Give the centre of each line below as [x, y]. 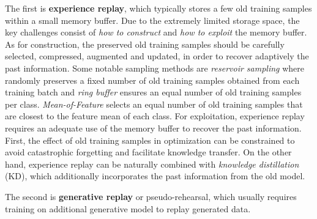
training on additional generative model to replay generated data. [128, 208]
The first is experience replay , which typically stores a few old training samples [158, 8]
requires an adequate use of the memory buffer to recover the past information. [153, 128]
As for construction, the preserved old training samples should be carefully [145, 44]
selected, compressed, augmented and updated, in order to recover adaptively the [157, 56]
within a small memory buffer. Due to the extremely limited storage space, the [152, 20]
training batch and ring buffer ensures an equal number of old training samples [153, 92]
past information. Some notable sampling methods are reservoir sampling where [155, 68]
